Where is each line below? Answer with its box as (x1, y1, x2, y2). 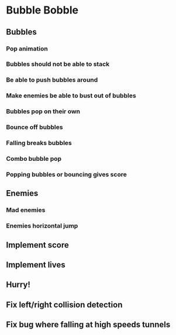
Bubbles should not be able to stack (6, 60, 110, 68)
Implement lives (6, 259, 65, 270)
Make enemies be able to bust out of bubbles (6, 92, 136, 100)
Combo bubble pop (6, 154, 62, 163)
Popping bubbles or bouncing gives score (6, 170, 127, 178)
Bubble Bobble (6, 4, 79, 17)
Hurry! (6, 280, 31, 290)
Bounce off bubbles (6, 123, 63, 131)
